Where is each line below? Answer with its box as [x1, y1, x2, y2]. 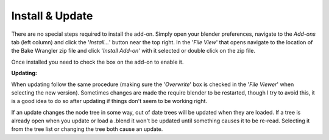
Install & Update [11, 9, 93, 22]
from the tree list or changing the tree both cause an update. [11, 125, 163, 133]
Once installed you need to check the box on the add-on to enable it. [11, 58, 184, 65]
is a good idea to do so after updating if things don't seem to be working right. [11, 98, 207, 105]
